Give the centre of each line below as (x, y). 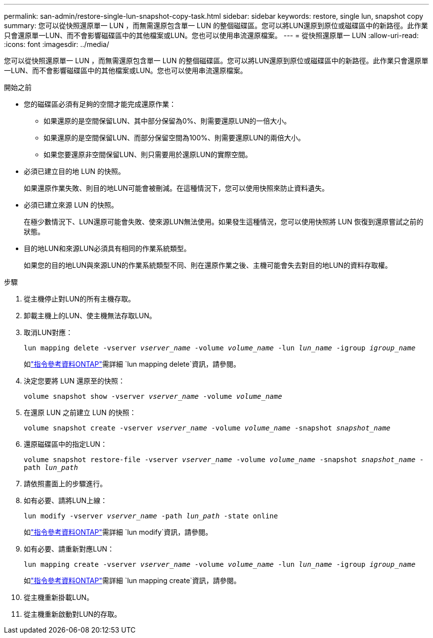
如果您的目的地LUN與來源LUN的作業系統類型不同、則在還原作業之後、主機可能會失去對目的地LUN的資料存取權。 (208, 265)
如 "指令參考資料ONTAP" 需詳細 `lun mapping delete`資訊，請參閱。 (132, 364)
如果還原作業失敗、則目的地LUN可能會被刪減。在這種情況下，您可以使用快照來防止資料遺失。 (176, 188)
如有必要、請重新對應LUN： (69, 549)
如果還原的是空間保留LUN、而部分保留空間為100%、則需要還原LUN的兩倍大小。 (174, 138)
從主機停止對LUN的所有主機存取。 (79, 299)
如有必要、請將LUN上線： (65, 500)
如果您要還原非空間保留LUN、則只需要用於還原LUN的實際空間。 (148, 154)
